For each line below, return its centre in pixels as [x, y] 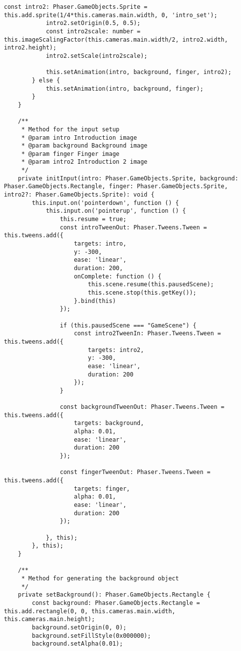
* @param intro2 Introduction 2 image [84, 162]
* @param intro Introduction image [79, 138]
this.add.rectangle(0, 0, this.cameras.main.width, [90, 611]
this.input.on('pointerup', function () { [116, 211]
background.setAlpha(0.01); [77, 644]
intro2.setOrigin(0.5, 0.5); [93, 23]
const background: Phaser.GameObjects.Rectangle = [116, 603]
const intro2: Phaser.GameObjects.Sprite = [76, 7]
